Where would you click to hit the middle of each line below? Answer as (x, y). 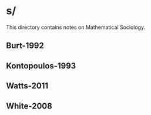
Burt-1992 (25, 46)
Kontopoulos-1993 (41, 66)
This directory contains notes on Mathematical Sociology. (76, 27)
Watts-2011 (27, 86)
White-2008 (29, 106)
